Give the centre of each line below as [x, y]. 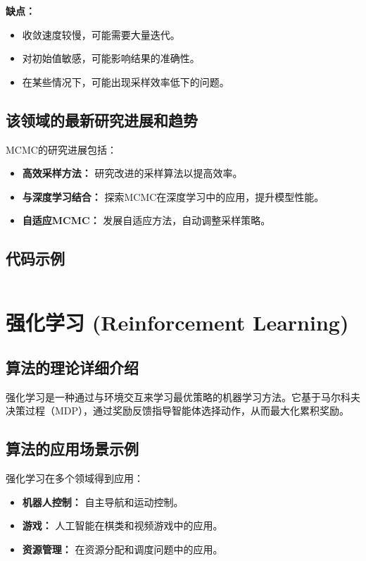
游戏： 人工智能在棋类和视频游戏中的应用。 [122, 525]
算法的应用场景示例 [72, 449]
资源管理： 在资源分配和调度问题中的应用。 [122, 549]
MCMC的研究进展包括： [61, 149]
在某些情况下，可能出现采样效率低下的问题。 [126, 81]
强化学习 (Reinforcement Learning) [177, 322]
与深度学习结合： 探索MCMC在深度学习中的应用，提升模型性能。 [173, 196]
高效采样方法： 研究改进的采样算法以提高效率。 [132, 173]
